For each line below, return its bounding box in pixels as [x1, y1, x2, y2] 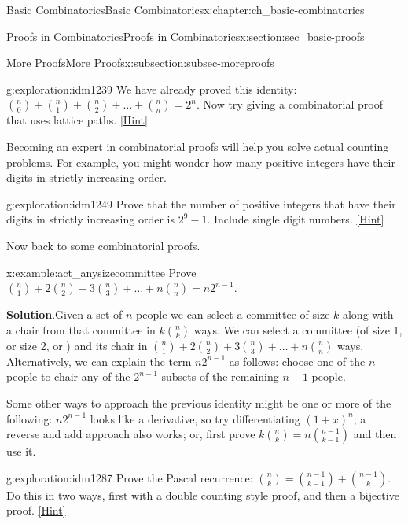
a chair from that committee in [6, 321, 156, 338]
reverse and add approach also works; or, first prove [6, 426, 255, 442]
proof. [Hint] [6, 502, 66, 518]
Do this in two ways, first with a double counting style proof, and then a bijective [6, 486, 399, 503]
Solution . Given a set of [6, 306, 123, 323]
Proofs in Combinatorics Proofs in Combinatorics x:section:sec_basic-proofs [6, 28, 365, 44]
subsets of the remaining [161, 368, 279, 385]
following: [6, 410, 53, 426]
